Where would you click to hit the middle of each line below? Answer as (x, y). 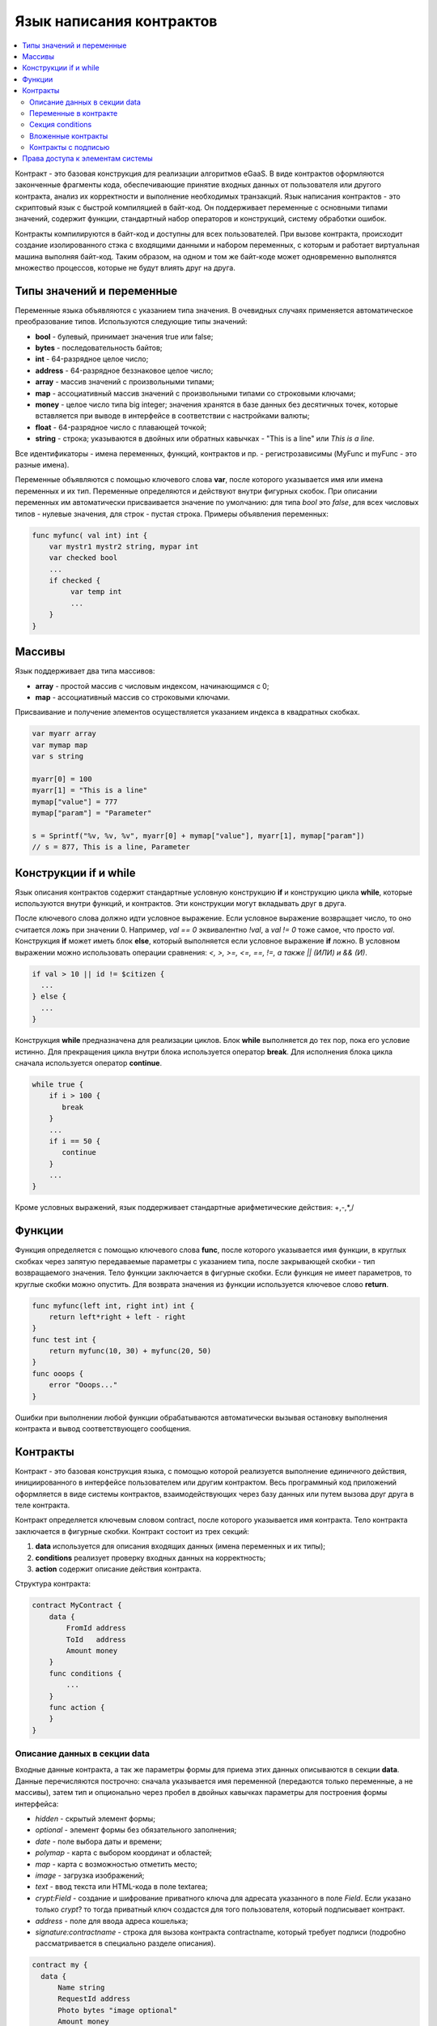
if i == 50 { (75, 1141)
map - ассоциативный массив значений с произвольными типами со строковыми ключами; (195, 393)
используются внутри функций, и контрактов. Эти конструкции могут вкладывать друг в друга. (181, 904)
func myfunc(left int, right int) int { (113, 1306)
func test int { (64, 1340)
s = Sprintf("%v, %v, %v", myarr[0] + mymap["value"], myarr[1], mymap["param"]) (199, 836)
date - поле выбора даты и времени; (99, 1841)
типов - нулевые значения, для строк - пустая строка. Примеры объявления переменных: (172, 514)
